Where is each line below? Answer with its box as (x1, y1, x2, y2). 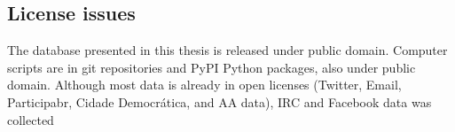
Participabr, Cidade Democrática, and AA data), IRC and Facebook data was (7, 92, 432, 111)
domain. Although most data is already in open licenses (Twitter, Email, (7, 75, 402, 94)
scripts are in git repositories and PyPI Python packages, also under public (7, 58, 416, 76)
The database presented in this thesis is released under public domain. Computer (7, 41, 448, 59)
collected (7, 110, 54, 128)
